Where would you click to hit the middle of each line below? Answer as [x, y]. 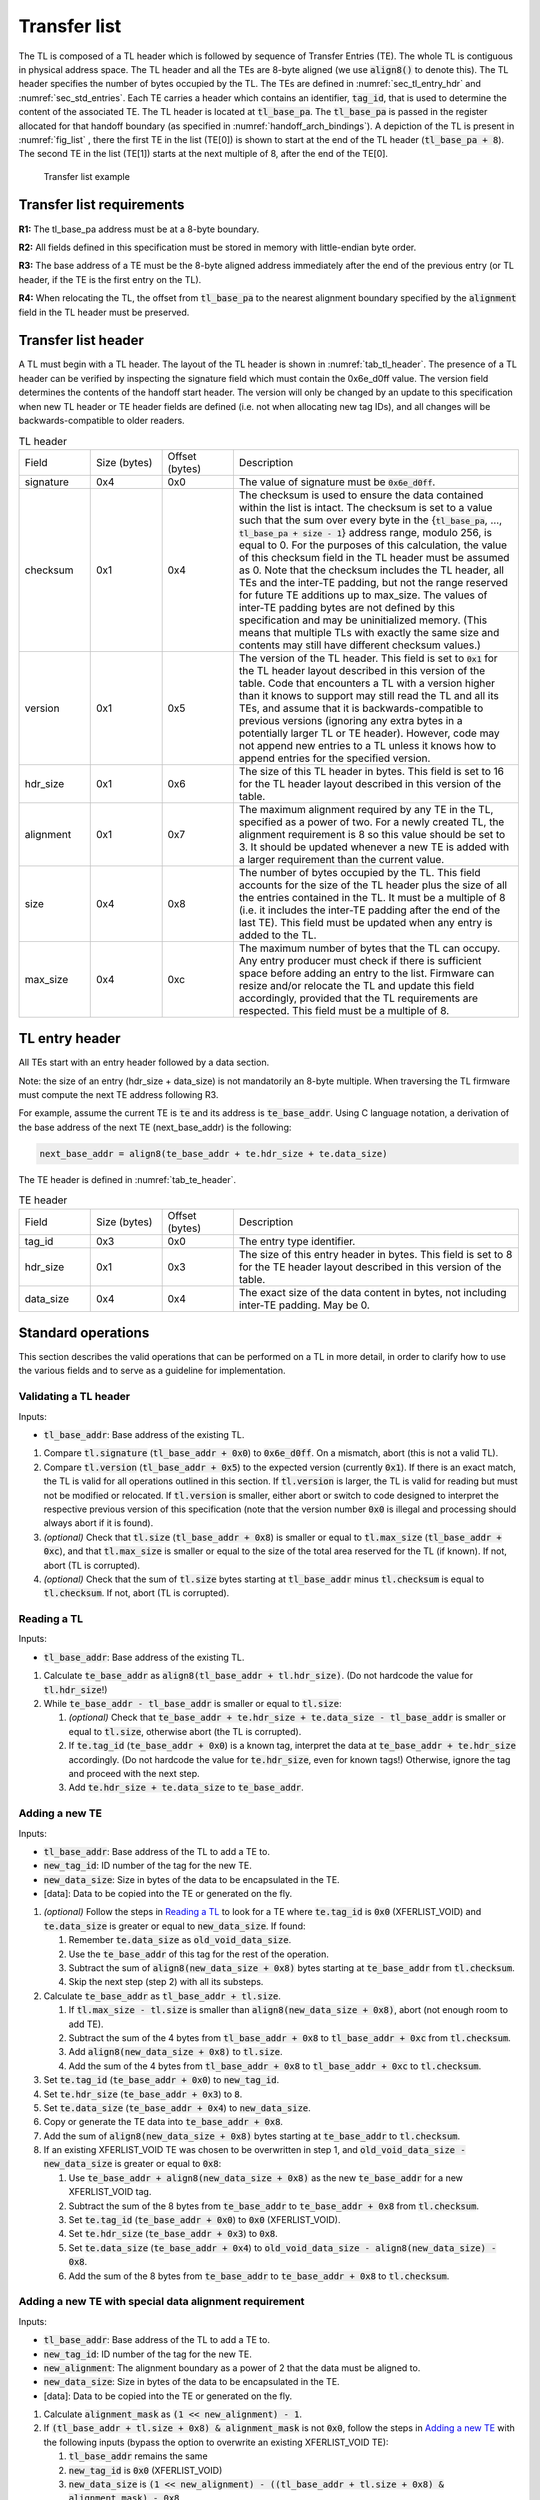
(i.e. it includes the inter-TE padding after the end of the [369, 910]
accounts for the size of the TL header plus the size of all [373, 885]
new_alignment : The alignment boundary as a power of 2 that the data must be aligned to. [232, 2367]
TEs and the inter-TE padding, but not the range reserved [373, 582]
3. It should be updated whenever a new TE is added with [374, 847]
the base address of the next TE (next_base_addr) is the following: [155, 1127]
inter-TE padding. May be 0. [304, 1305]
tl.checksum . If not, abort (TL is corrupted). [136, 1593]
